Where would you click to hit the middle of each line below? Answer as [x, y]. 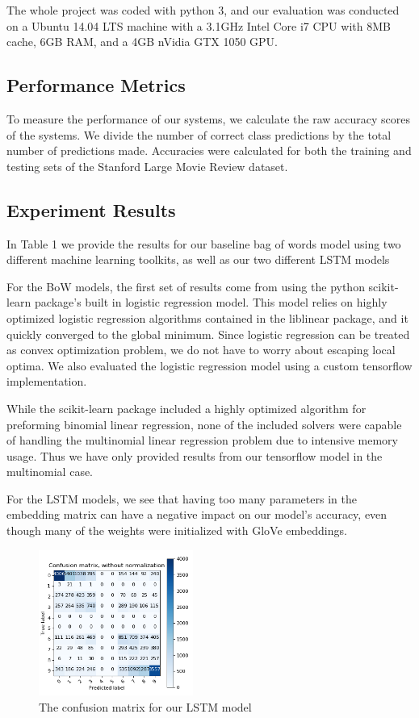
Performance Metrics [96, 85]
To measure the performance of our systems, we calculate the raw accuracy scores [208, 118]
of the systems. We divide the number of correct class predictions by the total [199, 134]
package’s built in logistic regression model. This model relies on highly [211, 302]
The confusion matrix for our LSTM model [145, 706]
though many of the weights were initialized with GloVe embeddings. [177, 530]
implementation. [47, 381]
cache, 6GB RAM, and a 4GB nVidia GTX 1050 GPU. [142, 42]
